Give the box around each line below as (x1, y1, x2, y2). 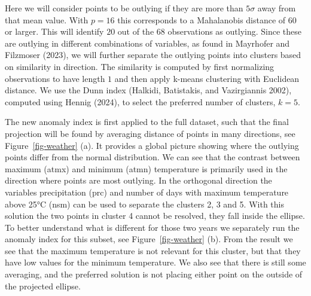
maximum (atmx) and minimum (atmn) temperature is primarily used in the (5, 162, 288, 175)
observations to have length (5, 72, 105, 84)
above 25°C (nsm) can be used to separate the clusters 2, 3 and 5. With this (5, 197, 284, 210)
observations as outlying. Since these (167, 25, 301, 38)
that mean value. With (5, 13, 89, 26)
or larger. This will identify (5, 25, 104, 38)
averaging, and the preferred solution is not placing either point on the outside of (5, 268, 303, 280)
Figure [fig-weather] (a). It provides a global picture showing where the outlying (5, 139, 299, 151)
